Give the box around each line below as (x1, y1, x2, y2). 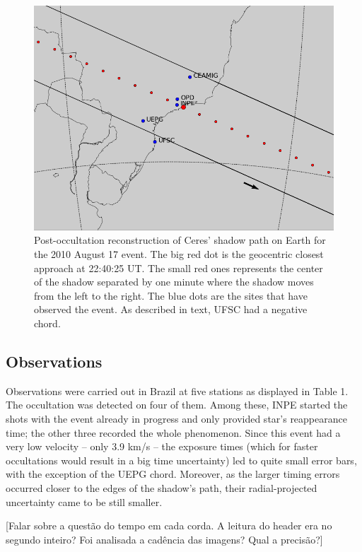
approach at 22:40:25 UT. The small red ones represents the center (34, 260, 323, 275)
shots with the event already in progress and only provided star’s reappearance (6, 411, 347, 425)
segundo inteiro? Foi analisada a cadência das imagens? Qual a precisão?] (6, 532, 323, 546)
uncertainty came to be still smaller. (6, 494, 163, 509)
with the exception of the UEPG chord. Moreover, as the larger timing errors (6, 466, 340, 481)
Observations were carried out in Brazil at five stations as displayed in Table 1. (6, 383, 349, 398)
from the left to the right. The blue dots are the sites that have (34, 288, 308, 303)
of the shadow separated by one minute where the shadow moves (34, 274, 314, 289)
